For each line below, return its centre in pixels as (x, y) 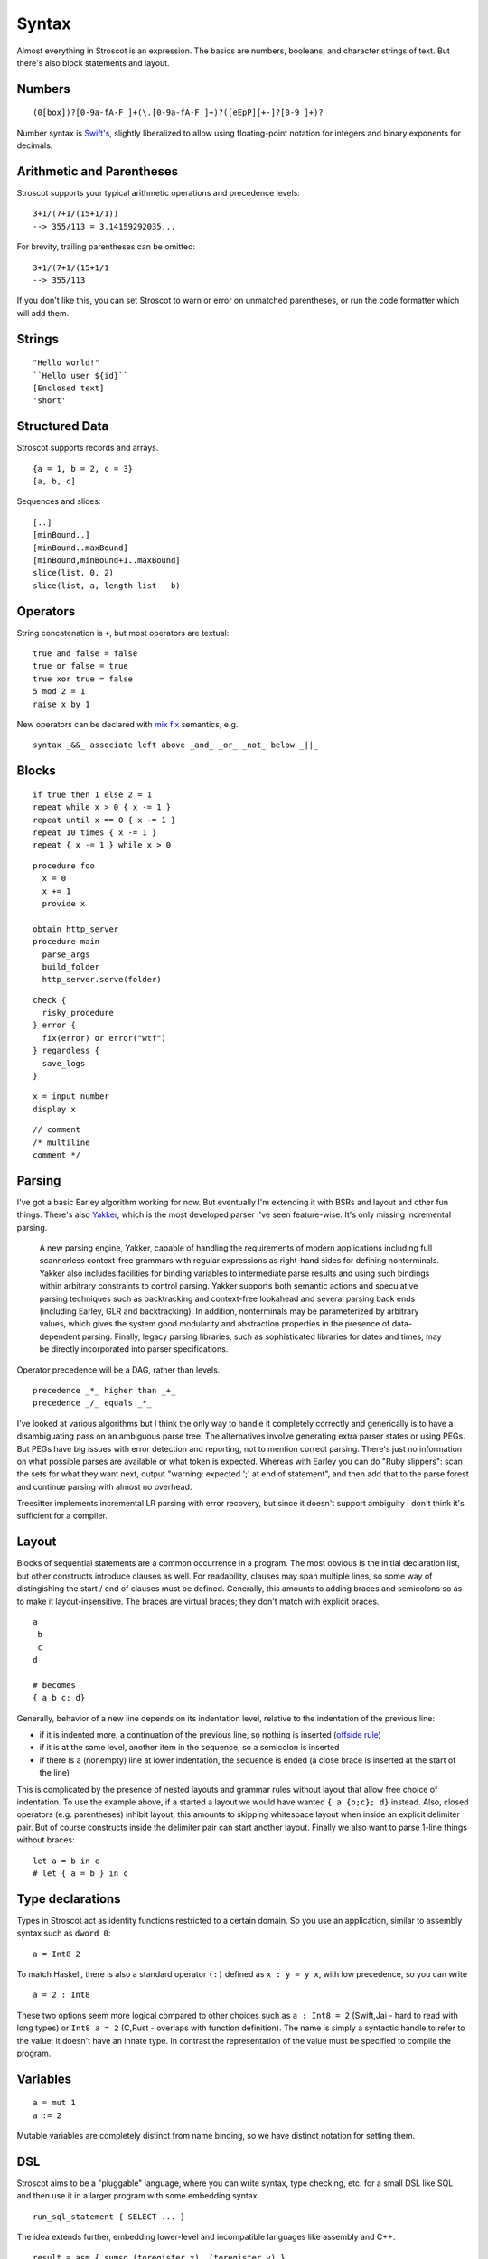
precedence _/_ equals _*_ (93, 1403)
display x (54, 1109)
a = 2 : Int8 (61, 1995)
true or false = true (80, 666)
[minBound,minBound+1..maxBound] (107, 560)
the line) (55, 1773)
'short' (50, 401)
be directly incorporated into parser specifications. (134, 1349)
